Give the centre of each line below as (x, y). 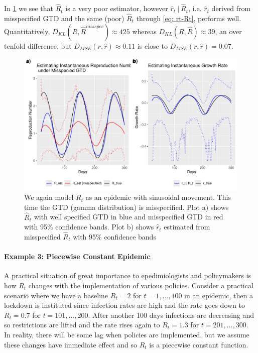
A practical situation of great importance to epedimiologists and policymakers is (128, 275)
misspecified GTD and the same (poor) (64, 18)
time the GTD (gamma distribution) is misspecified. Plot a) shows (126, 207)
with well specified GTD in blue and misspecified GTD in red (128, 217)
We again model (49, 197)
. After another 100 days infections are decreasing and (171, 315)
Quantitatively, (27, 31)
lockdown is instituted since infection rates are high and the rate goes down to (124, 305)
